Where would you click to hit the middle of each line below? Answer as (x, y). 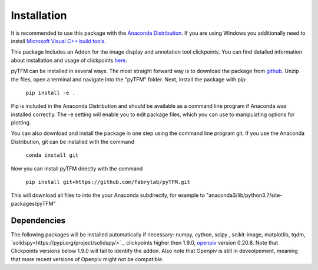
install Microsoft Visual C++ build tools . (58, 41)
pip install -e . (51, 93)
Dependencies (38, 220)
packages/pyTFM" (33, 203)
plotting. (21, 123)
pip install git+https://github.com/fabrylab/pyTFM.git (108, 182)
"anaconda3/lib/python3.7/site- (244, 195)
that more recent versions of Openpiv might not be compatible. (87, 259)
